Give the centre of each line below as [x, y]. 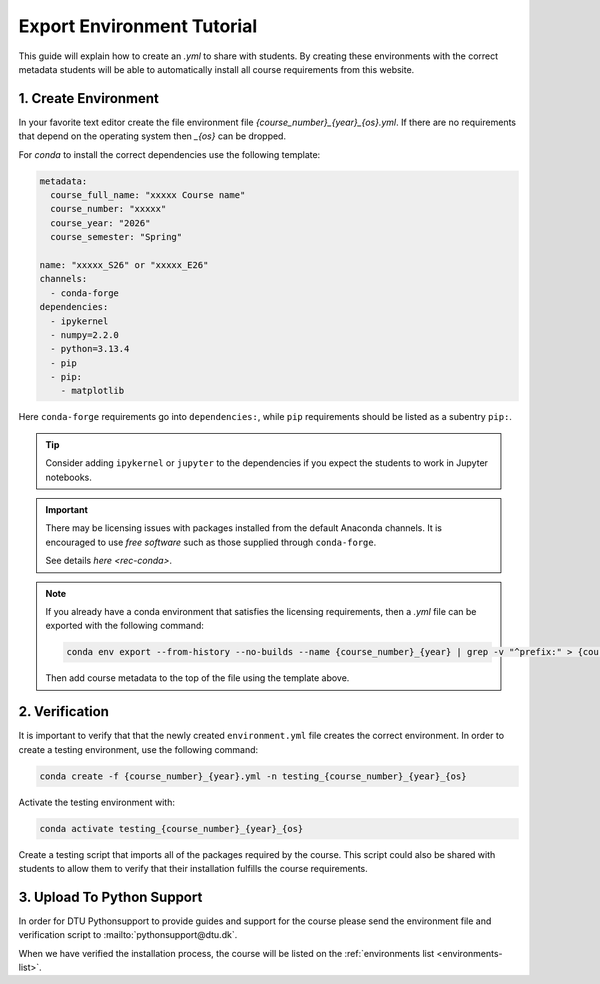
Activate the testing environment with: [96, 802]
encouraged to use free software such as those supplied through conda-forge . [211, 542]
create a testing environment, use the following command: [138, 749]
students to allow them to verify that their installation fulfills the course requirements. [193, 868]
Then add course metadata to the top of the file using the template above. [197, 678]
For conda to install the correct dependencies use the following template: [169, 154]
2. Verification [64, 711]
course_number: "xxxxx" [108, 209]
